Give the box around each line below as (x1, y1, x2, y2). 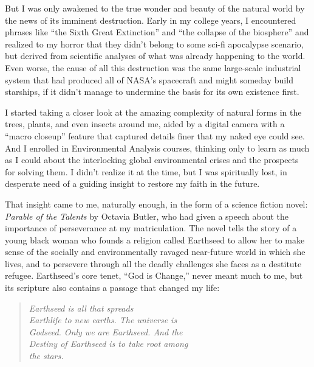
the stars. (29, 349, 64, 362)
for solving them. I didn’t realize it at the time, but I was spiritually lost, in (5, 165, 287, 178)
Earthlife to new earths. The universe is (29, 313, 177, 326)
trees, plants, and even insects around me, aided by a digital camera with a (5, 117, 285, 130)
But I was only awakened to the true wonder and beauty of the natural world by (5, 2, 305, 14)
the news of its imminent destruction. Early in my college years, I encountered (5, 13, 296, 26)
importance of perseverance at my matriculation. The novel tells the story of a (5, 222, 297, 234)
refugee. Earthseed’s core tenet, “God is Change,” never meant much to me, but (5, 269, 303, 282)
